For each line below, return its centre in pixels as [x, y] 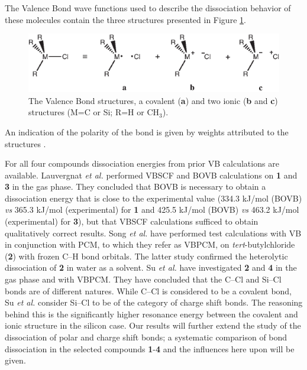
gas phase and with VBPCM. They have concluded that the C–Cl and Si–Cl [143, 279]
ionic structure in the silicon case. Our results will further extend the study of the [153, 325]
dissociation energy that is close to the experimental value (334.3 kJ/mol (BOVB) [153, 198]
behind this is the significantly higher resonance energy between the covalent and [151, 314]
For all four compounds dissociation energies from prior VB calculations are [142, 163]
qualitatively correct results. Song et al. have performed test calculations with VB [153, 233]
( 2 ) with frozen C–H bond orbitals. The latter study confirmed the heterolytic [146, 256]
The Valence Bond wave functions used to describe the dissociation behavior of [148, 8]
